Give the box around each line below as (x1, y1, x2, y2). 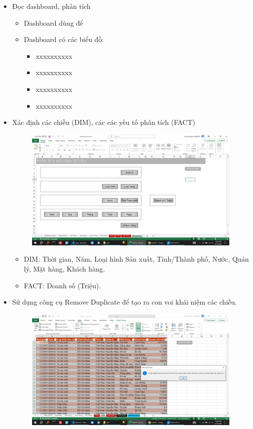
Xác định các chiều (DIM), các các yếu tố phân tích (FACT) (12, 117, 195, 127)
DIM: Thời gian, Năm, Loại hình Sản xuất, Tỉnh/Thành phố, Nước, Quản (24, 254, 249, 264)
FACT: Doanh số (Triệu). (24, 280, 101, 290)
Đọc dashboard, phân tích (12, 1, 91, 11)
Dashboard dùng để (24, 17, 83, 28)
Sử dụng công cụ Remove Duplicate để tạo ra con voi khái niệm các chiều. (12, 297, 237, 307)
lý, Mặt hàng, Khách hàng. (24, 264, 105, 274)
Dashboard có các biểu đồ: (24, 34, 104, 44)
